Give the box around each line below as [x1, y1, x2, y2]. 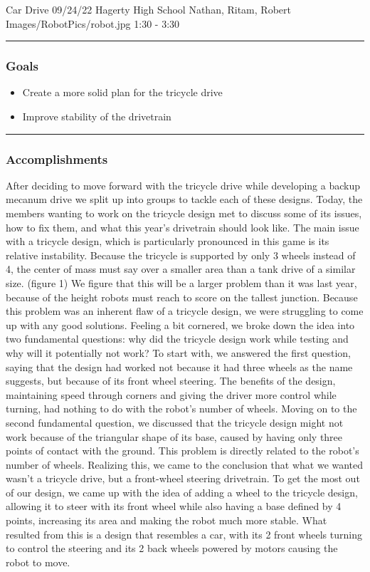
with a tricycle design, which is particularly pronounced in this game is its [6, 234, 329, 249]
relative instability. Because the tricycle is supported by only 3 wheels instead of [6, 247, 356, 262]
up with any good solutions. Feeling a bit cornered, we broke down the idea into [6, 317, 355, 332]
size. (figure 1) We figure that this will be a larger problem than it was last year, [6, 275, 357, 290]
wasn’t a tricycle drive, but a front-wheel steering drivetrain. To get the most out [6, 471, 360, 486]
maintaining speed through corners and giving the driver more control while [6, 387, 337, 402]
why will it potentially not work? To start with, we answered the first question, [6, 345, 351, 360]
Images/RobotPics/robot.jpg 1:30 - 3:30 [6, 16, 180, 31]
